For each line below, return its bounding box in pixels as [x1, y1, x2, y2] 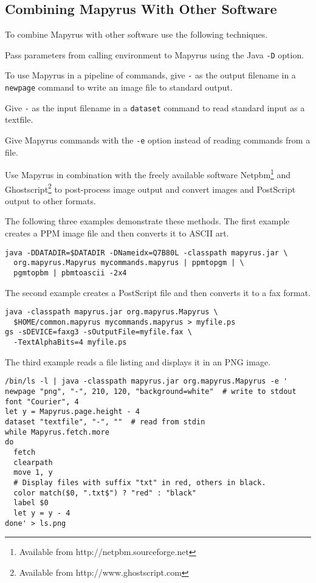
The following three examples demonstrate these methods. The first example [5, 215, 290, 227]
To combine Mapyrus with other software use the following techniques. [5, 28, 268, 41]
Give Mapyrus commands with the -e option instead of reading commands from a [5, 134, 311, 147]
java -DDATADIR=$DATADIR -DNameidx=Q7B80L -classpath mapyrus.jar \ [5, 248, 288, 257]
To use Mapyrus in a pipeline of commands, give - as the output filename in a [5, 69, 296, 81]
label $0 [13, 498, 49, 508]
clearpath [13, 458, 53, 467]
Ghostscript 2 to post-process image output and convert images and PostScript [5, 181, 296, 195]
